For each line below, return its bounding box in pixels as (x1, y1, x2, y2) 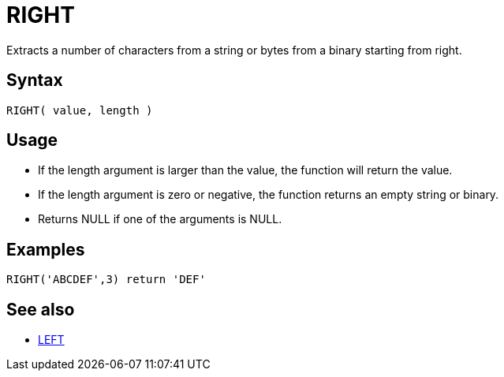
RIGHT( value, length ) (6, 103, 153, 117)
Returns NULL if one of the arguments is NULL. (38, 212, 282, 226)
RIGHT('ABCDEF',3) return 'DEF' (6, 273, 206, 286)
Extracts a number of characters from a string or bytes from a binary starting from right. (6, 43, 462, 57)
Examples (6, 239, 85, 259)
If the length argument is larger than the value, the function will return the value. (38, 163, 453, 177)
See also (6, 299, 75, 319)
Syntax (6, 70, 63, 91)
